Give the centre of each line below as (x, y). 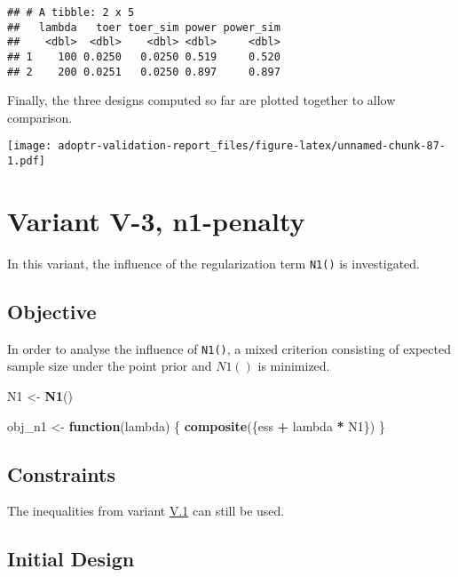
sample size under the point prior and (110, 366)
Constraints (61, 473)
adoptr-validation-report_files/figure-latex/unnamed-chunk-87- (252, 146)
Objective (52, 311)
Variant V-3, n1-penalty (156, 220)
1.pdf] (26, 161)
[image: (30, 146)
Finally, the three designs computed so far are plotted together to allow (201, 100)
